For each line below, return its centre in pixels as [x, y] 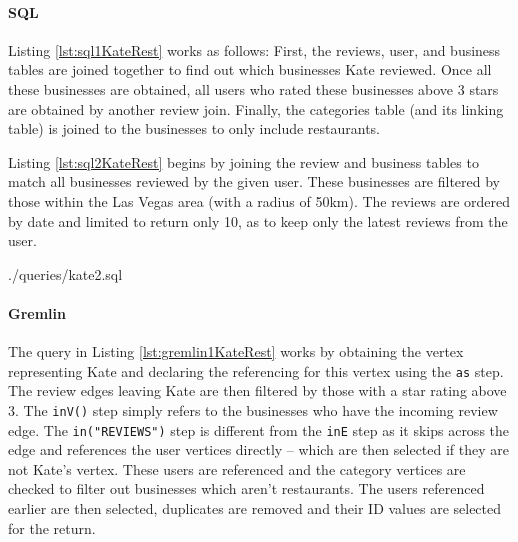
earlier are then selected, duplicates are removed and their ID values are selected [255, 508]
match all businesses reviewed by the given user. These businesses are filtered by [254, 181]
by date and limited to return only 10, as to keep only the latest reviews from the [258, 220]
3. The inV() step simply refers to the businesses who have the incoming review [253, 409]
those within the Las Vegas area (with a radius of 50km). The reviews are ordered [259, 200]
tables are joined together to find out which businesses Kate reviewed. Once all [250, 69]
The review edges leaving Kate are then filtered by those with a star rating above [257, 390]
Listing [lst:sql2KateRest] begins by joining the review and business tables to [243, 161]
